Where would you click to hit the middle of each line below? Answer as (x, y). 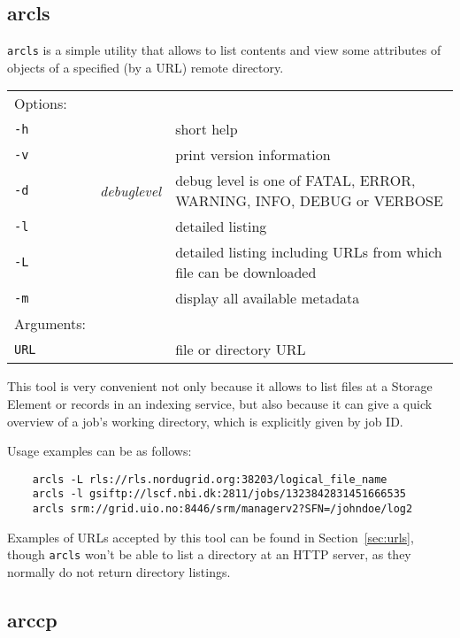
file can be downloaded (246, 273)
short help (207, 129)
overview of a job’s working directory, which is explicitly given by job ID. (205, 421)
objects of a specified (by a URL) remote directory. (146, 67)
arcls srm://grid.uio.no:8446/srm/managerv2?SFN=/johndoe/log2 (222, 509)
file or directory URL (241, 350)
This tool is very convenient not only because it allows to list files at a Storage (220, 386)
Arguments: (50, 324)
